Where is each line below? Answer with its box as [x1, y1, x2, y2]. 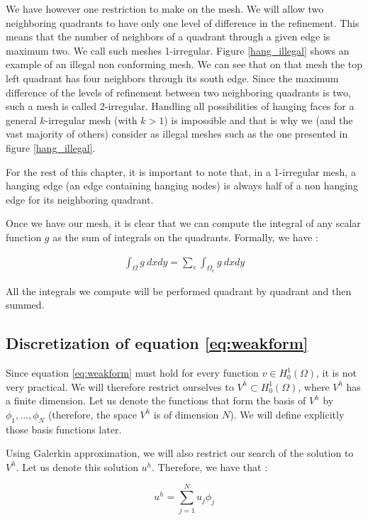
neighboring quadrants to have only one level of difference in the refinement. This [6, 15, 359, 30]
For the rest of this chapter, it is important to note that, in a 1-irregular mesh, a [6, 164, 356, 179]
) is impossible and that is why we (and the [164, 112, 353, 127]
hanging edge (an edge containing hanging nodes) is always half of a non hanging [6, 178, 358, 193]
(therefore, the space [48, 406, 137, 421]
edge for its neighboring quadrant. [6, 192, 154, 206]
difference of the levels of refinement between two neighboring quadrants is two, [6, 84, 351, 99]
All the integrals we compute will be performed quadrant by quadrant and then [6, 283, 352, 298]
